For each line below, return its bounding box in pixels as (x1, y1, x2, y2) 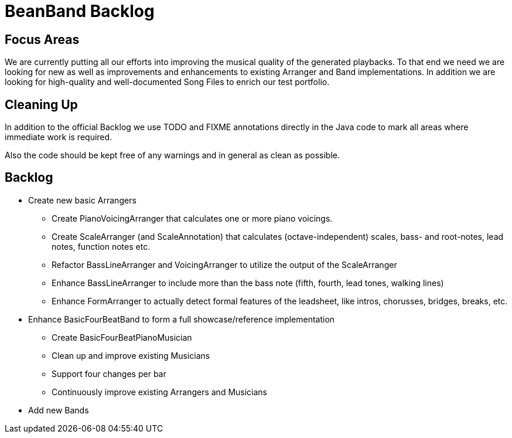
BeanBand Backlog (5, 1, 155, 21)
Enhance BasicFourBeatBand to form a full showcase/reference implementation (28, 314, 335, 324)
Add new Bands (28, 405, 89, 415)
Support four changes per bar (52, 368, 166, 379)
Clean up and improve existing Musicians (52, 350, 210, 361)
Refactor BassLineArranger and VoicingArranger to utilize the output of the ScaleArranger (52, 259, 397, 270)
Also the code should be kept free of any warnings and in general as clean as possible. (5, 150, 340, 161)
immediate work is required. (5, 132, 112, 142)
